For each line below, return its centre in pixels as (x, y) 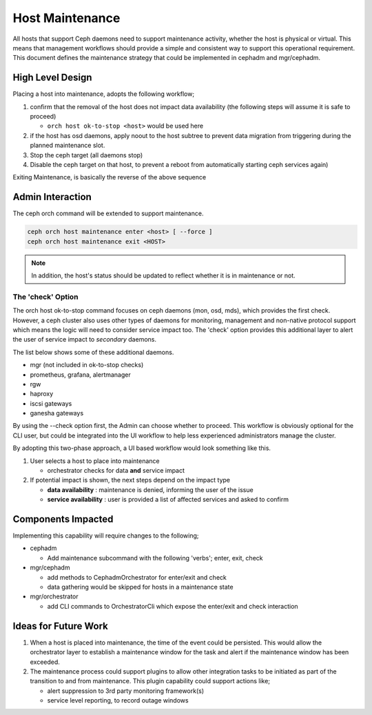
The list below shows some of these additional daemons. (93, 352)
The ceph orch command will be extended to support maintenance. (108, 213)
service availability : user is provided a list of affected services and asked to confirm (168, 500)
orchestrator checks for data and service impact (116, 471)
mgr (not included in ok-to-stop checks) (87, 365)
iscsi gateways (51, 403)
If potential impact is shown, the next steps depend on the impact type (130, 480)
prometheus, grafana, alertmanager (80, 374)
